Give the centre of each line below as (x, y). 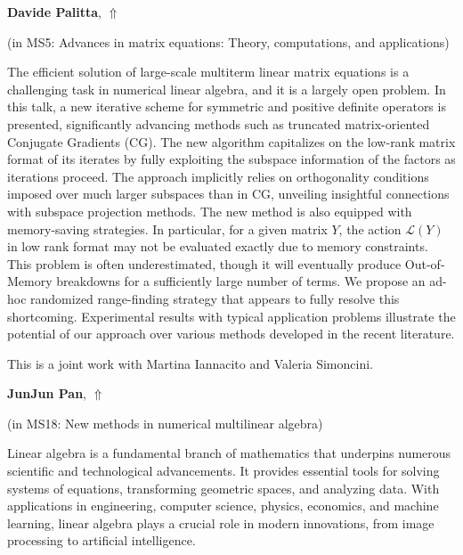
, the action (370, 229)
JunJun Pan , (47, 393)
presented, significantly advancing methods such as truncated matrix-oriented (219, 123)
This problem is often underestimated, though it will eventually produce (204, 263)
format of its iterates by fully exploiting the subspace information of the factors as (231, 159)
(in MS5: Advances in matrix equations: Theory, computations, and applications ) (228, 41)
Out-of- (425, 263)
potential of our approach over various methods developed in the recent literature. (231, 334)
